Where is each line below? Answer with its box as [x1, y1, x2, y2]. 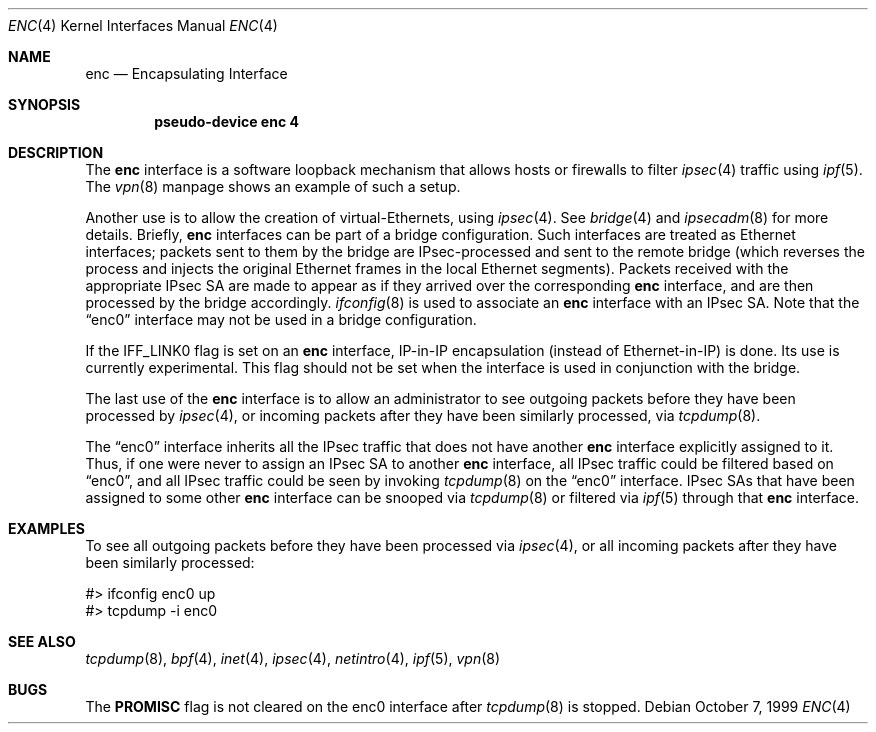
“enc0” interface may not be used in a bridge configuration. [85, 311, 477, 328]
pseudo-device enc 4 [154, 113, 299, 130]
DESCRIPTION [8, 144, 104, 161]
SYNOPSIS [8, 96, 81, 113]
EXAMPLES [8, 520, 85, 537]
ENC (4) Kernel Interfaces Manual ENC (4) [8, 17, 278, 34]
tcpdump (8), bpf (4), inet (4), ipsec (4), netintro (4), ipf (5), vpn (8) [85, 650, 501, 667]
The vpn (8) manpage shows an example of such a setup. [85, 178, 461, 195]
